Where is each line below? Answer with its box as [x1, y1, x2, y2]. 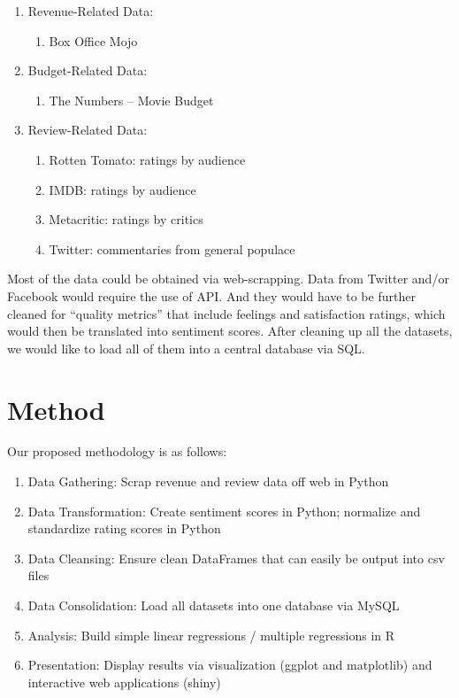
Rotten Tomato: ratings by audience [49, 150, 246, 168]
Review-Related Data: [27, 120, 148, 139]
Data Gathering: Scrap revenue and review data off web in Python [27, 472, 389, 491]
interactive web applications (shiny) [27, 672, 221, 691]
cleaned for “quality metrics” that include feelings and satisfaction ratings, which [7, 304, 446, 322]
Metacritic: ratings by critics [49, 210, 203, 229]
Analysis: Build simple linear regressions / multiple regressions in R [27, 625, 395, 644]
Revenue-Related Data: [27, 2, 154, 19]
